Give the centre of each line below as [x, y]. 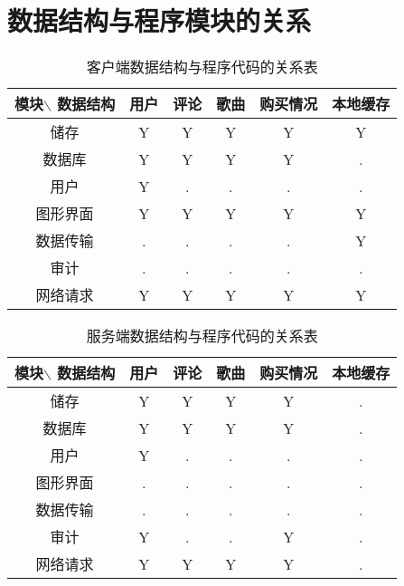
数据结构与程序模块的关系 [160, 20]
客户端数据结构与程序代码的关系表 [202, 67]
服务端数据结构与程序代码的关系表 [202, 336]
